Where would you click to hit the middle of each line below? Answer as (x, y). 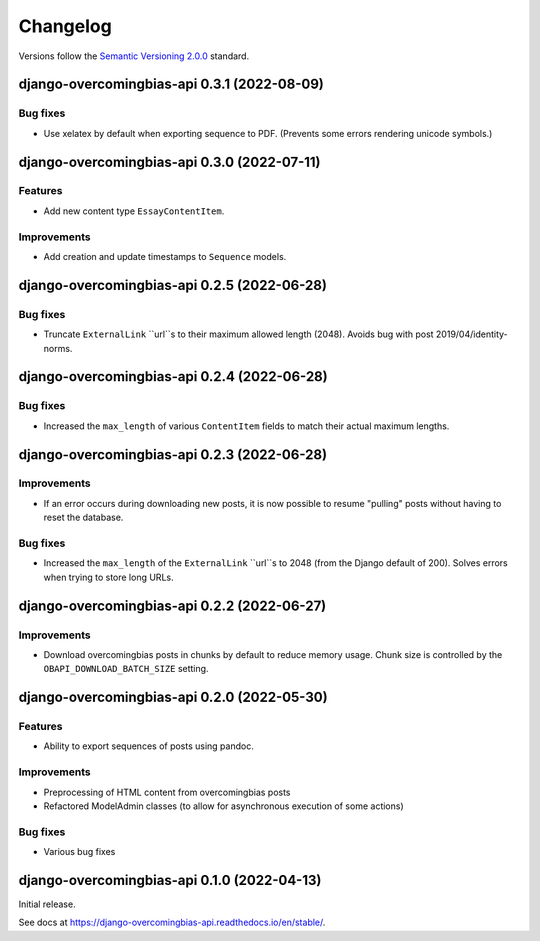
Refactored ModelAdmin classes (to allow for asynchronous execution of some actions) (223, 806)
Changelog (65, 26)
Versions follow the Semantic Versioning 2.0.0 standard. (134, 56)
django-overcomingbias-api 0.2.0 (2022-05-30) (173, 697)
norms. (58, 348)
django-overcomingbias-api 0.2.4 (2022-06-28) (173, 376)
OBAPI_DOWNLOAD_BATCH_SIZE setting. (126, 669)
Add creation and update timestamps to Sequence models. (165, 256)
